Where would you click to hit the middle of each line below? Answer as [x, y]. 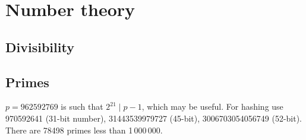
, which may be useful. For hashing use [212, 106]
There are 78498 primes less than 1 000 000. [84, 130]
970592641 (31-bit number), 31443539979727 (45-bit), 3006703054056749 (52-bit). [154, 118]
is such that [82, 106]
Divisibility [40, 47]
